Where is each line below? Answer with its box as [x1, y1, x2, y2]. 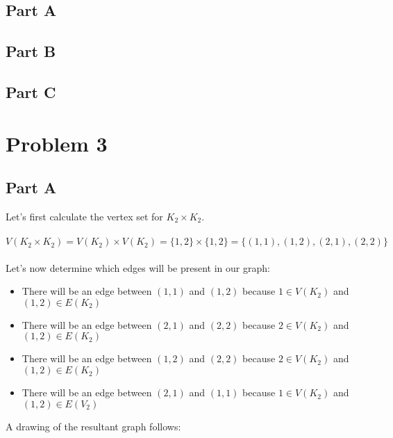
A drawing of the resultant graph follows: [6, 419, 181, 433]
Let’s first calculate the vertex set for [6, 209, 163, 223]
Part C [6, 81, 56, 102]
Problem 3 [6, 129, 108, 157]
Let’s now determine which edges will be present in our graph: [6, 260, 270, 275]
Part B [6, 40, 56, 62]
